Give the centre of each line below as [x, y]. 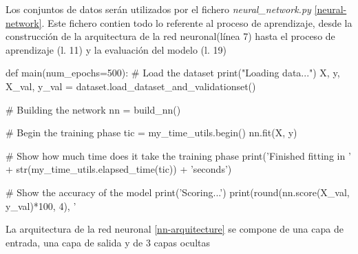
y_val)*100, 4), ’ [41, 205]
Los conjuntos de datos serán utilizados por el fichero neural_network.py [158, 9]
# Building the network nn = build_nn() [93, 109]
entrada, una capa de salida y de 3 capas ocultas [108, 242]
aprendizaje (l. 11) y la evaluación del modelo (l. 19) [116, 49]
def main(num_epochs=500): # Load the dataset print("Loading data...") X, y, [173, 73]
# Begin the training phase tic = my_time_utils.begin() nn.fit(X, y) [151, 133]
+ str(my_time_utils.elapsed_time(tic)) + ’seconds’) [119, 169]
